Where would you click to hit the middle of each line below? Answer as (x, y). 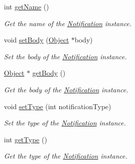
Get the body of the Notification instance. (66, 89)
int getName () (27, 6)
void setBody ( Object (37, 40)
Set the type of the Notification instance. (65, 123)
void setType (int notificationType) (58, 106)
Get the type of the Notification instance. (66, 156)
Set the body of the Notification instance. (66, 56)
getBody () (49, 73)
